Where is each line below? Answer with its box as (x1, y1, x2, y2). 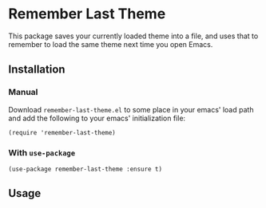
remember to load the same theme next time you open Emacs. (8, 39, 213, 49)
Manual (8, 87, 38, 98)
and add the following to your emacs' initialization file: (8, 113, 186, 123)
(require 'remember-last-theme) (8, 128, 116, 136)
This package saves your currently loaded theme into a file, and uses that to (8, 31, 259, 41)
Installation (8, 63, 66, 77)
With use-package (8, 147, 76, 158)
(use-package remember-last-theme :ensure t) (8, 165, 162, 173)
